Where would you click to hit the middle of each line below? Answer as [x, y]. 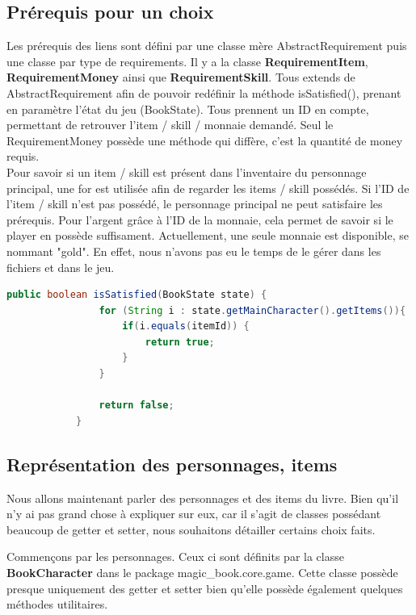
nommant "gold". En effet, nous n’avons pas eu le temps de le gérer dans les [194, 251]
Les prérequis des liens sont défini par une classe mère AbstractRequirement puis [207, 46]
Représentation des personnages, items [172, 464]
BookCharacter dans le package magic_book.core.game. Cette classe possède [202, 573]
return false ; [137, 406]
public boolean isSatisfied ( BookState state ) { [137, 295]
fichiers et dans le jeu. [61, 267]
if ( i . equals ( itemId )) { [186, 326]
